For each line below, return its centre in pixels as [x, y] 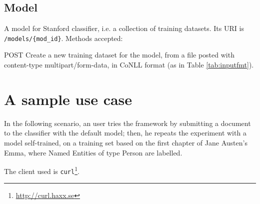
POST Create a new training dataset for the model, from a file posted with [119, 55]
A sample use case [68, 99]
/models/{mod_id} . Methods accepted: [63, 38]
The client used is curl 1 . [42, 170]
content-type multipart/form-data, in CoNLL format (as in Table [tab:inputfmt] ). [129, 65]
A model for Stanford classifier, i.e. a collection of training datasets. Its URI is [124, 28]
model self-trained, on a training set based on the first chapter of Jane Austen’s [126, 142]
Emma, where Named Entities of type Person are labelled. [93, 152]
